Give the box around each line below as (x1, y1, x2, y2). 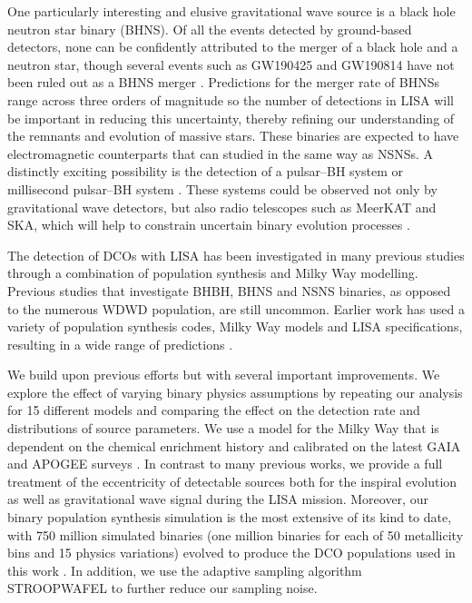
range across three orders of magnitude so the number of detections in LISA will (7, 90, 454, 109)
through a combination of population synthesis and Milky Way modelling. (7, 263, 418, 282)
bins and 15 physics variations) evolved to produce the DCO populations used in (7, 543, 456, 562)
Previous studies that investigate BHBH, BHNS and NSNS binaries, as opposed (7, 281, 451, 300)
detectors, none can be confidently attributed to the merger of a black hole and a (7, 37, 458, 56)
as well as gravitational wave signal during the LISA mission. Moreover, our (7, 489, 428, 509)
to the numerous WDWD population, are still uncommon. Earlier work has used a (7, 299, 465, 318)
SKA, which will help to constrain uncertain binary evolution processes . (7, 215, 410, 234)
